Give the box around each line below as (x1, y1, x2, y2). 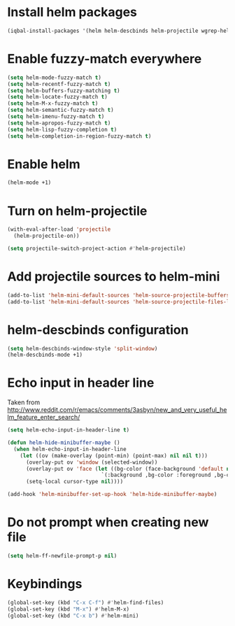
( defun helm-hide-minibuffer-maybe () (7, 439, 120, 446)
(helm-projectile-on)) (13, 232, 80, 240)
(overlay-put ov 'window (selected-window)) (25, 459, 158, 466)
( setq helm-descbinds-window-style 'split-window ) (7, 345, 158, 352)
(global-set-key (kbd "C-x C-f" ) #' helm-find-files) (7, 599, 164, 606)
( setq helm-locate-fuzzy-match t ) (7, 94, 108, 101)
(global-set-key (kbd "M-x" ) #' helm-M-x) (7, 606, 130, 613)
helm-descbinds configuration (7, 322, 189, 338)
